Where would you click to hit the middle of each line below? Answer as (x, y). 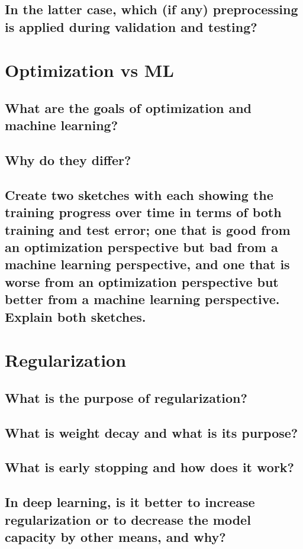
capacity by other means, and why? (115, 536)
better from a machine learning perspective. (142, 299)
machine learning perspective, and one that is (147, 264)
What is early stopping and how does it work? (149, 467)
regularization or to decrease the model (128, 519)
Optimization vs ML (89, 70)
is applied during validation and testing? (131, 26)
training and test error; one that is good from (148, 229)
